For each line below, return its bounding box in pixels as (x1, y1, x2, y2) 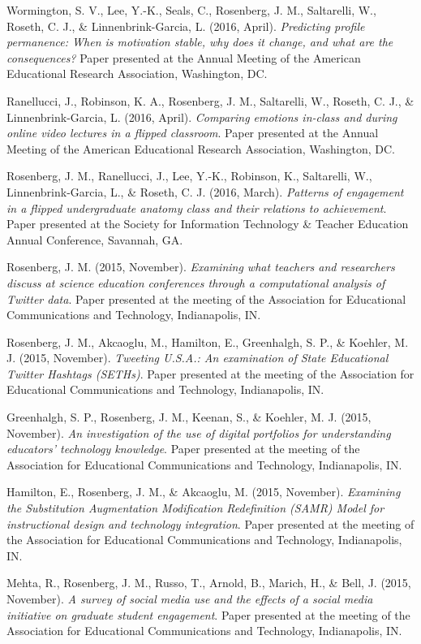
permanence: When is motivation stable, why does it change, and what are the (6, 33, 393, 50)
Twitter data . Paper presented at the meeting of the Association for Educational (6, 290, 406, 307)
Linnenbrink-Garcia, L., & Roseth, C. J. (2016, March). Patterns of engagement (6, 183, 404, 200)
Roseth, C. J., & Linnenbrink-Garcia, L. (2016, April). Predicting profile (6, 17, 365, 34)
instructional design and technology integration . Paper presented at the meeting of (6, 515, 415, 532)
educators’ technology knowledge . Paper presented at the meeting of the (6, 440, 360, 457)
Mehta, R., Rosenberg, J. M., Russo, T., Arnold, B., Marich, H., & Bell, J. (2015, (6, 574, 411, 591)
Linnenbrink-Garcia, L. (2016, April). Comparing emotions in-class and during (6, 108, 397, 125)
